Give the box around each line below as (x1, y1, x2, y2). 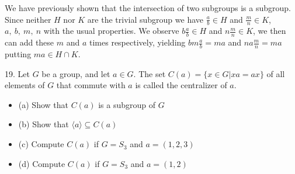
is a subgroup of (98, 98, 156, 110)
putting (5, 48, 32, 60)
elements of (5, 79, 45, 91)
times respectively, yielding (89, 36, 186, 48)
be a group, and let (41, 67, 110, 79)
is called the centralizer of (135, 79, 227, 91)
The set (138, 67, 166, 79)
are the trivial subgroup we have (87, 13, 203, 25)
